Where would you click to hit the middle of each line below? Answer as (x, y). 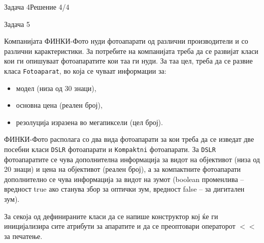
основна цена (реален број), (59, 105)
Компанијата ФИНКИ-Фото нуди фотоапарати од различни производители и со (126, 41)
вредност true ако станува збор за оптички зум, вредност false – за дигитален (124, 189)
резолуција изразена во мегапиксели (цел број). (89, 122)
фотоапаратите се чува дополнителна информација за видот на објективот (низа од (132, 159)
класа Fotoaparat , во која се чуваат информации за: (85, 70)
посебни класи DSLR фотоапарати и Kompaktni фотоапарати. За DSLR (110, 149)
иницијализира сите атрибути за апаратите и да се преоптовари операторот (120, 226)
